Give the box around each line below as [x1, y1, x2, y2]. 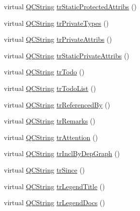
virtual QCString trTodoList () [4, 83, 96, 93]
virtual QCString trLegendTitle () [4, 181, 105, 191]
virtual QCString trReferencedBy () [4, 99, 110, 109]
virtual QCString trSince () [4, 164, 85, 175]
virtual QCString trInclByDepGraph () [4, 148, 120, 158]
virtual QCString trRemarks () [4, 116, 95, 126]
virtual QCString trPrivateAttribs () [4, 34, 112, 44]
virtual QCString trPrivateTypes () [4, 18, 109, 28]
